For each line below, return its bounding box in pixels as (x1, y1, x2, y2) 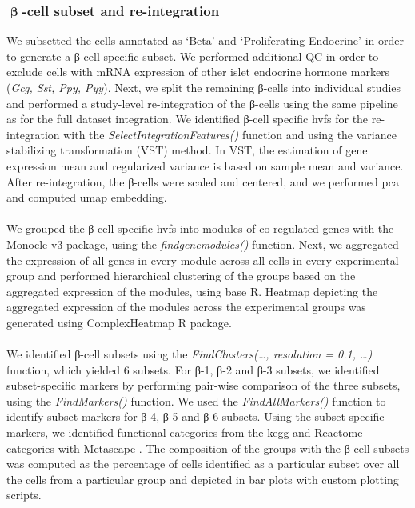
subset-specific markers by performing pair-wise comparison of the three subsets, (6, 377, 401, 394)
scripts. (6, 486, 42, 503)
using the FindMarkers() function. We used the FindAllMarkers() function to (6, 392, 386, 409)
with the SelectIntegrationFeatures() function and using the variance (63, 126, 397, 142)
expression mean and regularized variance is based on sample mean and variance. (6, 157, 404, 174)
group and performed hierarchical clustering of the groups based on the (6, 267, 356, 284)
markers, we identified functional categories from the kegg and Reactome (6, 424, 363, 441)
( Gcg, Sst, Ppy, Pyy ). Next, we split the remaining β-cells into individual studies (6, 79, 401, 95)
